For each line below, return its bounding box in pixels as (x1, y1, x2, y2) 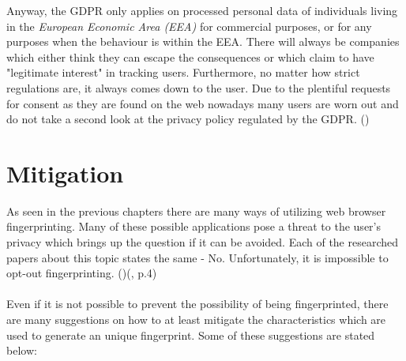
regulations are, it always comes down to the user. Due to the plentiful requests (6, 79, 391, 96)
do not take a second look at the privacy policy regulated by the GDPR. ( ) (6, 111, 370, 127)
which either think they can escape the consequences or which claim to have (6, 48, 374, 65)
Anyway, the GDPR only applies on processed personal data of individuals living (6, 2, 398, 18)
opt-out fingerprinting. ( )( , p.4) (6, 265, 157, 281)
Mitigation (6, 156, 124, 189)
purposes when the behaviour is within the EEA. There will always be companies (6, 33, 400, 50)
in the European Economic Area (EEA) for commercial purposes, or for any (6, 17, 372, 34)
